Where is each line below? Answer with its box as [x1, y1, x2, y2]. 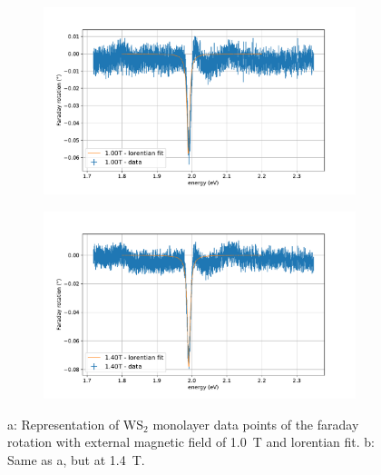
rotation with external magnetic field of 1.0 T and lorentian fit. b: [7, 432, 375, 451]
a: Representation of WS [7, 414, 144, 433]
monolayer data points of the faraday [152, 414, 359, 433]
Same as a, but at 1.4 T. [7, 450, 145, 469]
